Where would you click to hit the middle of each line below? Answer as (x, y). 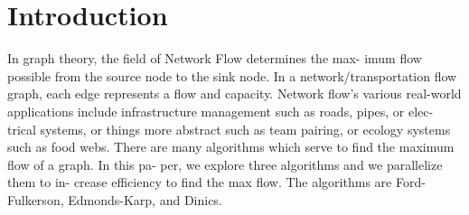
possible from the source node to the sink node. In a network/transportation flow (232, 75)
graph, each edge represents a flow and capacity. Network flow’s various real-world (234, 93)
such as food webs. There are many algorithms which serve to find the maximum (231, 147)
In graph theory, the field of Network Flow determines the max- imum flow (215, 58)
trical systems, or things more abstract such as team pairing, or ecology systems (229, 129)
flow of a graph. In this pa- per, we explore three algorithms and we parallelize (225, 164)
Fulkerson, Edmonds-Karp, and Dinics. (115, 199)
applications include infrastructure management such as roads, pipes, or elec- (220, 111)
